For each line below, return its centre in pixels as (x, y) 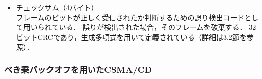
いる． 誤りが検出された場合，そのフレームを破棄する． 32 (158, 27)
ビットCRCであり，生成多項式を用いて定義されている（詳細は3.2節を (131, 37)
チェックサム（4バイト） (57, 7)
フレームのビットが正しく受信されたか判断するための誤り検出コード (130, 17)
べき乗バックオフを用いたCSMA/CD (78, 69)
